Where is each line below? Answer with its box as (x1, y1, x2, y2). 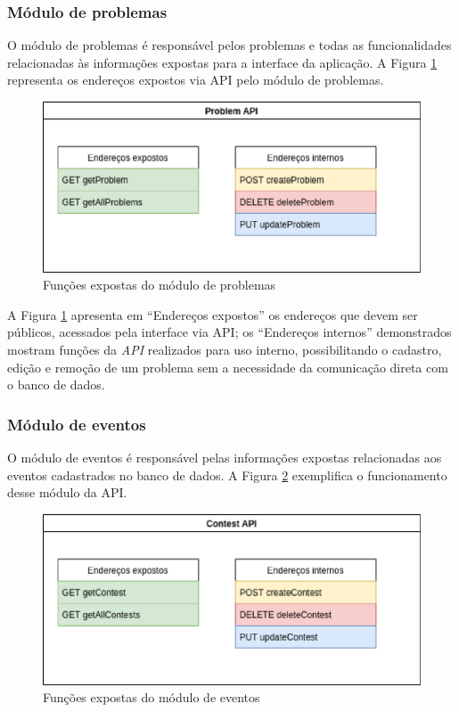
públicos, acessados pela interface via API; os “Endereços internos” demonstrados (7, 323, 452, 341)
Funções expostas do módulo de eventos (43, 688, 260, 707)
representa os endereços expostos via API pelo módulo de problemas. (7, 70, 384, 89)
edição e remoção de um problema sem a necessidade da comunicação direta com (7, 357, 448, 376)
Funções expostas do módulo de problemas (43, 275, 276, 294)
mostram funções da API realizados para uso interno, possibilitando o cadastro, (7, 340, 442, 359)
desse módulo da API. (7, 483, 127, 502)
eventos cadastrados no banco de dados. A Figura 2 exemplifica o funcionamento (7, 465, 447, 484)
